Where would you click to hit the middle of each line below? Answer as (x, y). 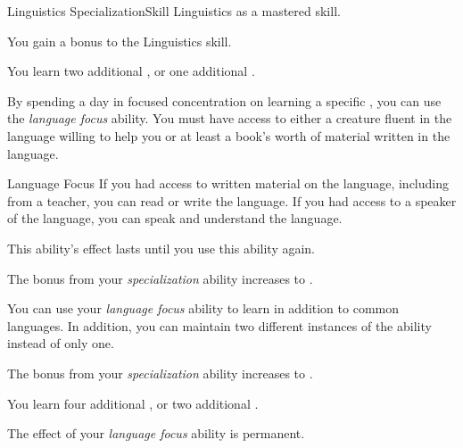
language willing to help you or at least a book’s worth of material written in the (229, 135)
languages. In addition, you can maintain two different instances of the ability (219, 325)
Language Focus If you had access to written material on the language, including (228, 183)
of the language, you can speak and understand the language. (175, 218)
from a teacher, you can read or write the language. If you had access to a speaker (232, 200)
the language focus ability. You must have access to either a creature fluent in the (230, 118)
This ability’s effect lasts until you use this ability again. (161, 248)
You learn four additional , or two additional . (133, 403)
